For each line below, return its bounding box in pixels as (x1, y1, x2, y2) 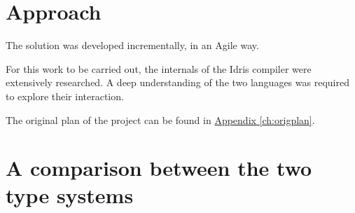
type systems (6, 181, 134, 209)
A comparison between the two (6, 153, 312, 182)
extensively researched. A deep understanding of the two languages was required (6, 75, 349, 90)
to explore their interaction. (6, 88, 124, 103)
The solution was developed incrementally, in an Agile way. (6, 38, 259, 53)
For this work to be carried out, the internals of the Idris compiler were (6, 61, 312, 76)
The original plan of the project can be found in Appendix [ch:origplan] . (6, 112, 315, 127)
